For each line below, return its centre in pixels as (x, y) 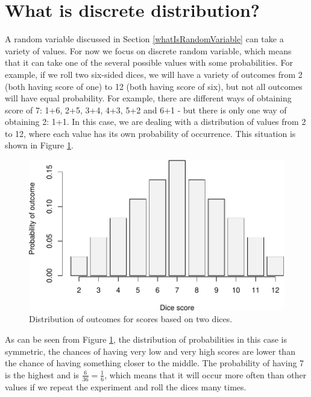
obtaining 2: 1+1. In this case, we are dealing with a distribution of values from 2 (155, 122)
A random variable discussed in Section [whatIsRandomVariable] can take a (144, 39)
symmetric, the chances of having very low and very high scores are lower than (150, 351)
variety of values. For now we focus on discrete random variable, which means (148, 50)
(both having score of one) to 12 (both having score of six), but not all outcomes (154, 86)
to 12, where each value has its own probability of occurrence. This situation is (150, 133)
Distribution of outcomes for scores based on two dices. (131, 319)
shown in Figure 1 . (39, 145)
